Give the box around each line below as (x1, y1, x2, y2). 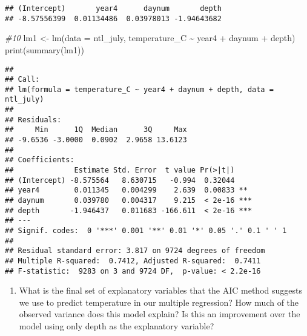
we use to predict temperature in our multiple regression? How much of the (19, 295, 299, 308)
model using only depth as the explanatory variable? (19, 320, 214, 332)
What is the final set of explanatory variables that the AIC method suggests (19, 284, 302, 297)
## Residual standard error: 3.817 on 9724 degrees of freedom (5, 246, 265, 255)
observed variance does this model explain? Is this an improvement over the (19, 308, 300, 320)
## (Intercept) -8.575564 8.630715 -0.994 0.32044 (5, 176, 235, 185)
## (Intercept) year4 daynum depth (5, 4, 222, 13)
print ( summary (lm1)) (5, 43, 84, 56)
